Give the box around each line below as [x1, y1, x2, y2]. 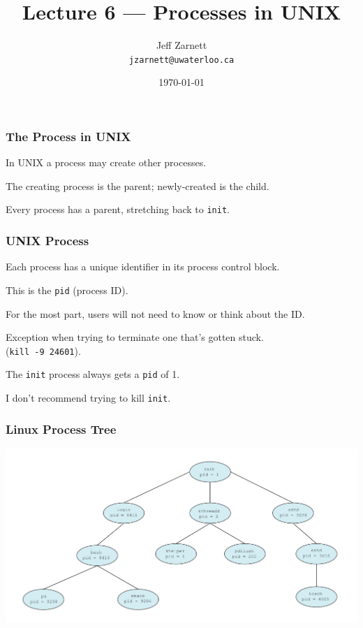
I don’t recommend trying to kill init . [6, 390, 171, 405]
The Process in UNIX [6, 127, 131, 145]
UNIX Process [6, 232, 89, 249]
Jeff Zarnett [156, 38, 207, 52]
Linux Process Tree [6, 420, 117, 437]
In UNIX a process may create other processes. [6, 155, 207, 170]
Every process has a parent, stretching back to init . [6, 202, 230, 217]
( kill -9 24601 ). [6, 343, 81, 358]
